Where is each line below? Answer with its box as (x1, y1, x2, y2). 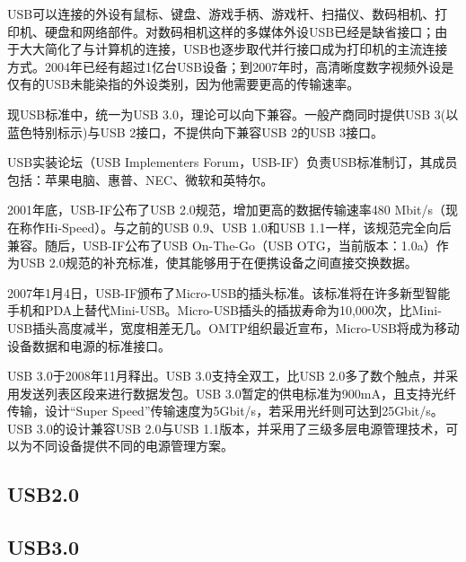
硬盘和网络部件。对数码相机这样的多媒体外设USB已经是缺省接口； (44, 22, 435, 40)
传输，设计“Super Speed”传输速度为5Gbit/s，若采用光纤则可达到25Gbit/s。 (7, 401, 444, 420)
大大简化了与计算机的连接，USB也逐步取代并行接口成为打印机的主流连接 (19, 40, 448, 58)
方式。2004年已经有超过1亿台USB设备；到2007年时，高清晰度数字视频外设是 (7, 57, 454, 75)
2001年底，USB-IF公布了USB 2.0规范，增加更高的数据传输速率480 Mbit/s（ (7, 200, 445, 219)
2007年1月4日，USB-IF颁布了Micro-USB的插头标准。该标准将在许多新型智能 (7, 283, 451, 302)
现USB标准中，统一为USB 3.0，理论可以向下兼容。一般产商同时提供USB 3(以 (7, 104, 459, 123)
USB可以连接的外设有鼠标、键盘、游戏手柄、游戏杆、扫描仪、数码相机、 (7, 4, 435, 22)
